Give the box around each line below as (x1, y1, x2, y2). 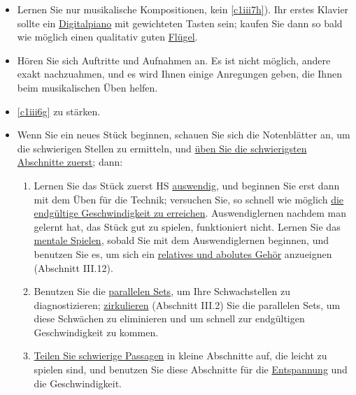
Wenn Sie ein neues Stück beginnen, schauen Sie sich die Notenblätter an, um (17, 127, 350, 142)
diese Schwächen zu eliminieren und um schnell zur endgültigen (34, 311, 305, 326)
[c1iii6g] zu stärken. (17, 103, 101, 118)
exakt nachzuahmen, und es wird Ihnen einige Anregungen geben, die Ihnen (17, 66, 342, 81)
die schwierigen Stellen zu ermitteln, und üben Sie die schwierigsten (17, 141, 307, 155)
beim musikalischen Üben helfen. (17, 80, 158, 94)
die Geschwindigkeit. (34, 375, 122, 390)
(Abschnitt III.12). (34, 260, 113, 275)
